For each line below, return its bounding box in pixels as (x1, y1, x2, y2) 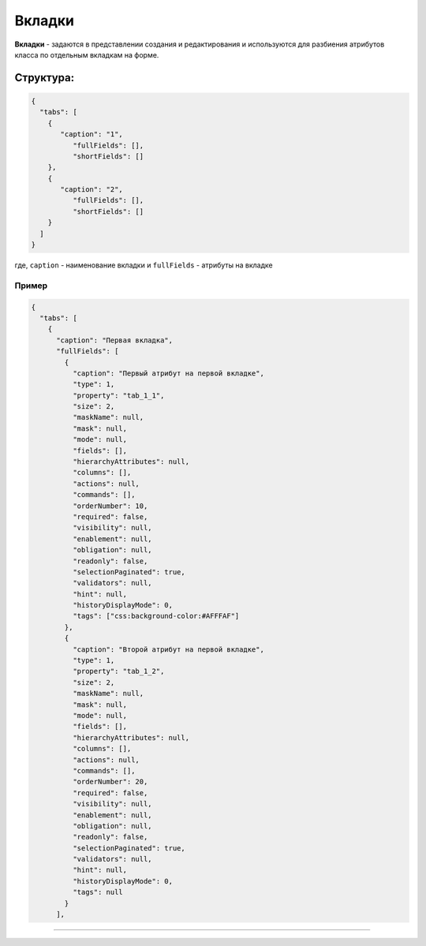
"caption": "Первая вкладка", (56, 335, 174, 345)
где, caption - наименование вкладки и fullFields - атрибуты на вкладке (14, 260, 273, 270)
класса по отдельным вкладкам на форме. (14, 50, 159, 59)
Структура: (14, 71, 75, 84)
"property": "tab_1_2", (72, 667, 165, 676)
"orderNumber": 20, (72, 777, 148, 787)
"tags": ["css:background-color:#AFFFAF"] (72, 611, 240, 621)
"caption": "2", (60, 185, 124, 194)
